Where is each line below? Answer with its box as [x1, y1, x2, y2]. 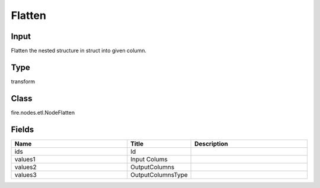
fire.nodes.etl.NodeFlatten [11, 109, 75, 116]
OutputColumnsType [130, 170, 188, 179]
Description [194, 140, 228, 148]
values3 [14, 170, 37, 179]
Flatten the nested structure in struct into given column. [11, 47, 146, 54]
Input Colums [130, 155, 168, 163]
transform [11, 77, 36, 85]
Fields [11, 124, 34, 134]
